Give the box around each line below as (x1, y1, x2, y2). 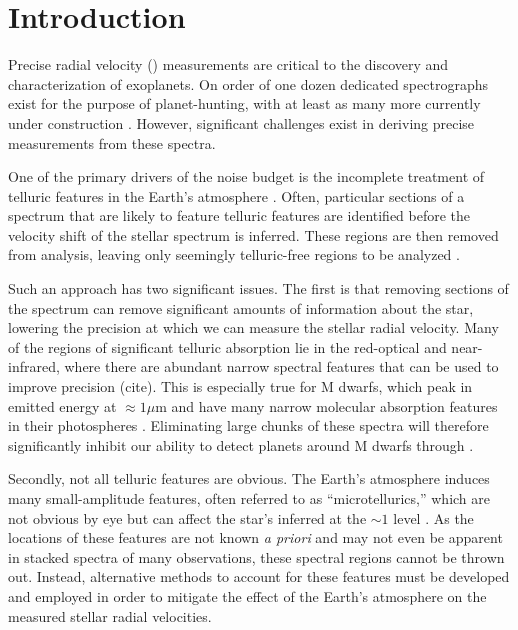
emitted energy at (8, 395, 117, 416)
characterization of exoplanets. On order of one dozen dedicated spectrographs (8, 73, 488, 94)
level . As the (393, 507, 474, 528)
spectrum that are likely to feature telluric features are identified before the (8, 205, 471, 226)
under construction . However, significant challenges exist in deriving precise (8, 112, 475, 133)
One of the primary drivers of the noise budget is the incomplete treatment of (8, 166, 485, 187)
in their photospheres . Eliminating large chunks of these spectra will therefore (8, 415, 489, 436)
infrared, (8, 356, 60, 377)
